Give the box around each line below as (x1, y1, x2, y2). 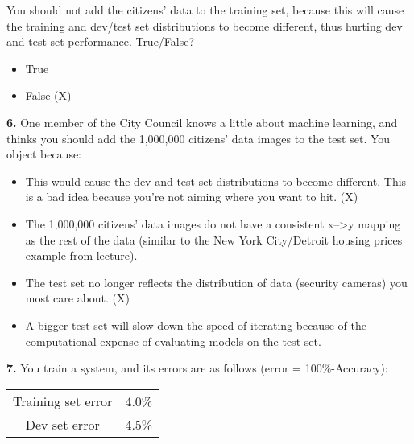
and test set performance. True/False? (6, 33, 195, 50)
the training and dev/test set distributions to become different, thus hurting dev (6, 17, 403, 34)
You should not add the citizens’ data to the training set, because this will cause (6, 2, 404, 18)
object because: (6, 146, 82, 162)
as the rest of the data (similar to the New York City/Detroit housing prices (25, 231, 403, 248)
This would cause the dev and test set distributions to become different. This (25, 172, 407, 189)
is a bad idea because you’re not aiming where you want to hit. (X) (25, 188, 358, 205)
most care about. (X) (25, 290, 130, 306)
